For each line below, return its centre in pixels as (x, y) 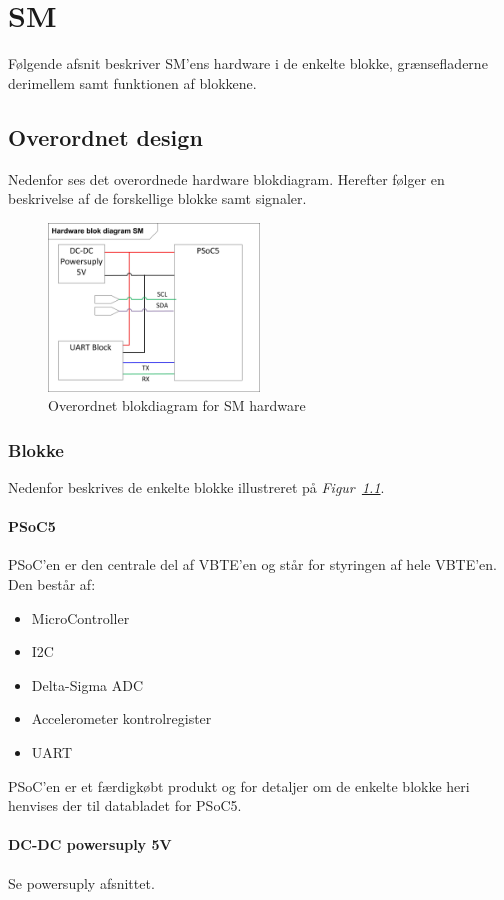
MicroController (80, 617)
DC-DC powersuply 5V (90, 844)
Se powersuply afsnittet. (81, 882)
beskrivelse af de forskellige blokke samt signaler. (157, 198)
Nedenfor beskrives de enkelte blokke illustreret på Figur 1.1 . (196, 487)
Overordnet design (105, 136)
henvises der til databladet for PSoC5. (125, 805)
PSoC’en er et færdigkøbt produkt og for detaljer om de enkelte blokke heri (239, 785)
